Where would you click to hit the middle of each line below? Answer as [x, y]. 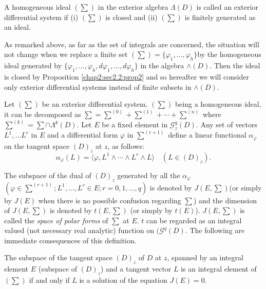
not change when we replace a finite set [66, 54]
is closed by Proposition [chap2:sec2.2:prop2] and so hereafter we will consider [127, 76]
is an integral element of [219, 269]
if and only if [49, 280]
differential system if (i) [41, 17]
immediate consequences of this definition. [70, 240]
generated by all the [149, 175]
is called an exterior [227, 7]
